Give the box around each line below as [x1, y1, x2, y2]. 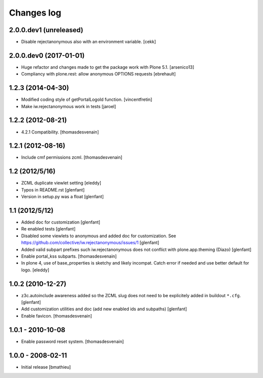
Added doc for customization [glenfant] [21, 219, 101, 225]
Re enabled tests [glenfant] [21, 226, 75, 232]
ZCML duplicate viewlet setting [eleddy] [21, 180, 102, 186]
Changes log [9, 7, 61, 18]
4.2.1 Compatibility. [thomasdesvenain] [21, 129, 99, 135]
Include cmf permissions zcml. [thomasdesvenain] [21, 154, 123, 160]
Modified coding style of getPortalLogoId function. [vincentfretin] [21, 96, 152, 102]
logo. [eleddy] [21, 267, 50, 273]
